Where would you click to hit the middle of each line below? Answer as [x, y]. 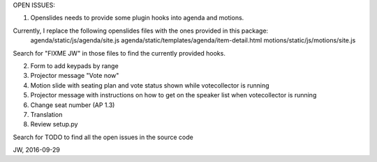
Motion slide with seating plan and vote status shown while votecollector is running [150, 85]
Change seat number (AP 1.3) [73, 105]
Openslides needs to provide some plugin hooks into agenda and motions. [137, 18]
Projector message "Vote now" [75, 76]
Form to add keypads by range [74, 65]
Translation [46, 114]
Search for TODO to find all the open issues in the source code [103, 137]
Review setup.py [54, 124]
